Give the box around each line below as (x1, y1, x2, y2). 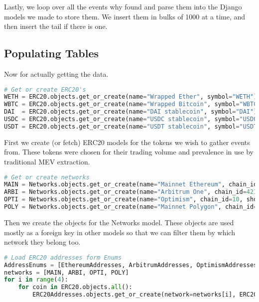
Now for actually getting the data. (4, 68, 109, 79)
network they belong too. (4, 237, 81, 247)
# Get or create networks (4, 173, 90, 181)
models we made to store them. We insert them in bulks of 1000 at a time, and (4, 11, 246, 21)
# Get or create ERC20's (4, 86, 86, 93)
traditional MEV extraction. (4, 156, 90, 167)
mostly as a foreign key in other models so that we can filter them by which (4, 227, 235, 237)
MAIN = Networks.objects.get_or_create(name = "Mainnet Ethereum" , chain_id (4, 181, 258, 188)
